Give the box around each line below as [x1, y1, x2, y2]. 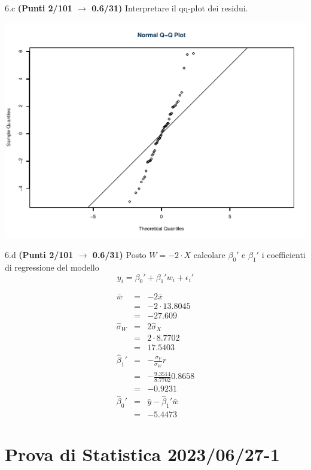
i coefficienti [261, 248, 306, 261]
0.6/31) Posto [92, 248, 147, 261]
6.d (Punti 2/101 [5, 248, 74, 261]
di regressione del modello [5, 260, 99, 273]
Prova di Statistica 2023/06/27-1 [5, 442, 280, 466]
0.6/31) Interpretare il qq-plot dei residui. [92, 2, 248, 14]
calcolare [193, 248, 225, 261]
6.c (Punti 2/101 [5, 2, 72, 14]
